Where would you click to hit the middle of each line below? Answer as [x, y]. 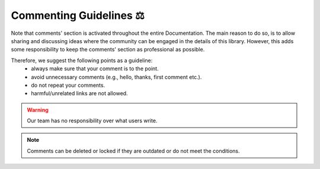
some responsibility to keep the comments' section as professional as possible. [108, 50]
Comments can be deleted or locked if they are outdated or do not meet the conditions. [133, 151]
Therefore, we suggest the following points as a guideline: [82, 60]
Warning [38, 110]
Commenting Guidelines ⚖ [78, 15]
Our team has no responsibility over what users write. [92, 121]
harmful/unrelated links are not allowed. [79, 93]
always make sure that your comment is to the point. [95, 69]
